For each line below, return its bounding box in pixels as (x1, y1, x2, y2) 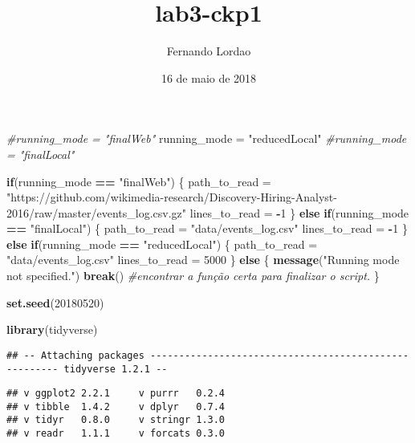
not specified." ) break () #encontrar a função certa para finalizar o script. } (6, 267, 380, 284)
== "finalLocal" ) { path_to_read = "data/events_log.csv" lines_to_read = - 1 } (6, 220, 408, 237)
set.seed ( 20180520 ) (6, 294, 104, 311)
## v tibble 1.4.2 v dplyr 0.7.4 (6, 400, 226, 413)
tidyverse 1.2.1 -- (63, 363, 168, 375)
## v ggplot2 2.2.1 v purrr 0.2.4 (6, 388, 226, 400)
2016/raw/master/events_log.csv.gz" (6, 204, 187, 221)
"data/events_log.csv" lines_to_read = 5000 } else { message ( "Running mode (6, 251, 400, 268)
